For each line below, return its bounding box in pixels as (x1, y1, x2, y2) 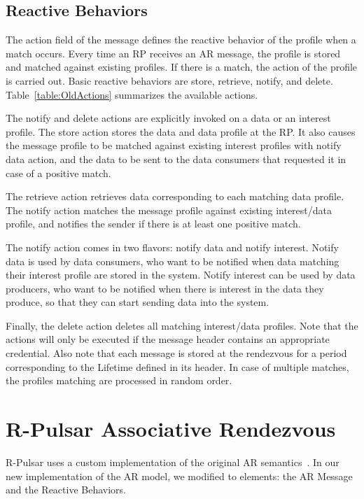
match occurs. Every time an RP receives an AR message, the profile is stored (6, 45, 341, 60)
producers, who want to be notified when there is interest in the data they (6, 281, 324, 295)
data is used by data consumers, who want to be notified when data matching (6, 253, 339, 268)
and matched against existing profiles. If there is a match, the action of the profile (6, 59, 358, 74)
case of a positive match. (6, 165, 111, 180)
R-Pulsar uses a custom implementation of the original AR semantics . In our (6, 454, 339, 469)
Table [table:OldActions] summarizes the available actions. (6, 87, 258, 101)
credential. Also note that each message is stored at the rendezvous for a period (6, 346, 347, 360)
